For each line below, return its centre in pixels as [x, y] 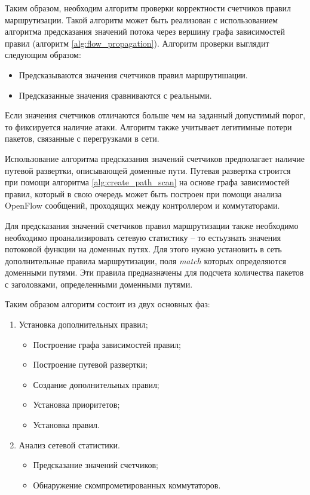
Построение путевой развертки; [90, 364]
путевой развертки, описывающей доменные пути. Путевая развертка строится [148, 170]
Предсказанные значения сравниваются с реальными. [115, 95]
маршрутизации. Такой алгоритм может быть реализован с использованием [142, 19]
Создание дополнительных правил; [96, 384]
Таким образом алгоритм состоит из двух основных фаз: [108, 304]
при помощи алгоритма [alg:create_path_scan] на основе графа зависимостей [147, 182]
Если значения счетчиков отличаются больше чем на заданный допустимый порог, [155, 115]
